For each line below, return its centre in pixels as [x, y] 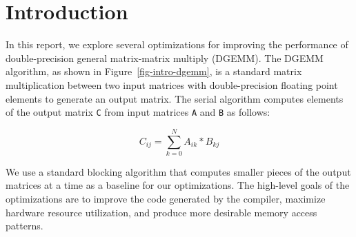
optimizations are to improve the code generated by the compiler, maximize [166, 199]
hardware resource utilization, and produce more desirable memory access [161, 212]
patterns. [24, 226]
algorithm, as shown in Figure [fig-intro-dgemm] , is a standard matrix [154, 71]
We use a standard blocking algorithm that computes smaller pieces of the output [178, 171]
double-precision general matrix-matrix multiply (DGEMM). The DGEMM [165, 58]
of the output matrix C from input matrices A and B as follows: [138, 112]
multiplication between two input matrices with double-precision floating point [172, 84]
